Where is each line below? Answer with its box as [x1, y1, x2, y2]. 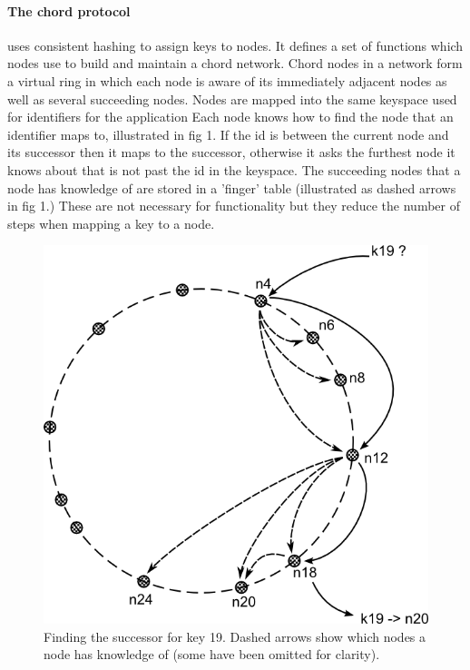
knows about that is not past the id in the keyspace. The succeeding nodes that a [7, 160, 461, 179]
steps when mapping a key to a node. [7, 213, 215, 232]
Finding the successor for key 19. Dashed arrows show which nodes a [44, 626, 426, 645]
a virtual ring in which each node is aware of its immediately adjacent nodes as [7, 71, 447, 90]
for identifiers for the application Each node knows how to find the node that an [7, 107, 454, 126]
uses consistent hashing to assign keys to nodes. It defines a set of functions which [7, 35, 464, 54]
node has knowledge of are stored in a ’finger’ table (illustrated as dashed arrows [7, 178, 456, 197]
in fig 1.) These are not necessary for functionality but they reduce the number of [7, 196, 460, 215]
